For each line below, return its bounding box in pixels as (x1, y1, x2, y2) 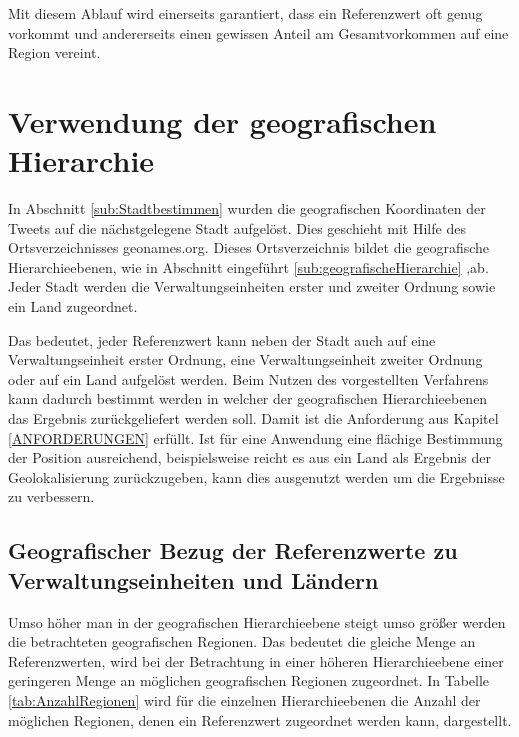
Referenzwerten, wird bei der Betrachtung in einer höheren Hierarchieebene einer (8, 650, 504, 671)
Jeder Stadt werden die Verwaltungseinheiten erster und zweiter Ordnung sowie (8, 276, 496, 297)
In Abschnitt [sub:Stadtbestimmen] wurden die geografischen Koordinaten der (8, 198, 486, 219)
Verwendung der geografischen (8, 100, 437, 141)
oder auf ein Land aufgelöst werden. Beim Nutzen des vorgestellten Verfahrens (8, 368, 489, 389)
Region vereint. (8, 42, 101, 63)
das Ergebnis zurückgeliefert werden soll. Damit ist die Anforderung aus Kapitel (8, 408, 499, 429)
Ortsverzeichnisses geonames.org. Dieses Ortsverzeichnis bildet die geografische (8, 237, 490, 258)
